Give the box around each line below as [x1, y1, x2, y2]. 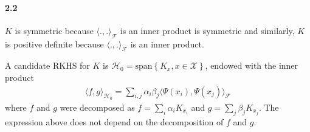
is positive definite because [5, 37, 104, 50]
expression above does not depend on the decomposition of [5, 115, 224, 128]
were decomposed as [60, 100, 135, 113]
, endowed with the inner [205, 59, 298, 72]
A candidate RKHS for [5, 59, 90, 72]
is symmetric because [15, 24, 94, 36]
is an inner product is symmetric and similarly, [120, 24, 295, 36]
